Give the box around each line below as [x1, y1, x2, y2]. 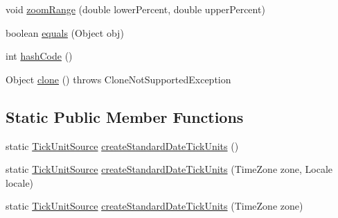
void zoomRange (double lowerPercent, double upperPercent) [6, 2, 265, 16]
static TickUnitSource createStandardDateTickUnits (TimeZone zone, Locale [6, 162, 332, 176]
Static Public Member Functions [6, 106, 244, 127]
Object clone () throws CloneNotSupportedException [6, 72, 231, 86]
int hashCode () [6, 49, 73, 63]
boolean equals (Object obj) [6, 25, 124, 40]
